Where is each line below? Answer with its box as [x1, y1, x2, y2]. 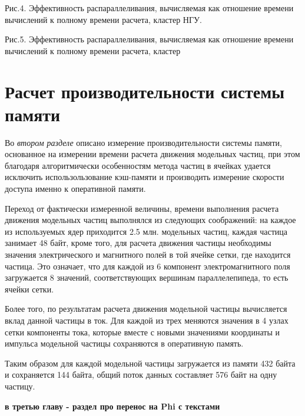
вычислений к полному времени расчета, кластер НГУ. [5, 13, 202, 25]
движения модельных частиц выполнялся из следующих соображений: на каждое [5, 214, 296, 226]
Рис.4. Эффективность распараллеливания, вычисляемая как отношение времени [5, 2, 294, 14]
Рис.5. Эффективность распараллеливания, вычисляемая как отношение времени [5, 33, 294, 45]
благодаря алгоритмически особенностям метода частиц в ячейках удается [5, 159, 271, 171]
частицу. [5, 380, 35, 392]
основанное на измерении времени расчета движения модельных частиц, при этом [5, 148, 300, 160]
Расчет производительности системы [5, 79, 285, 103]
